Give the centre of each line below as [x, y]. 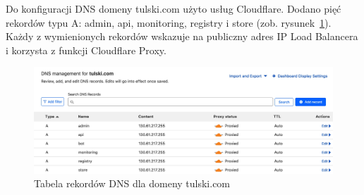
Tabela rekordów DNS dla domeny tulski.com [132, 183]
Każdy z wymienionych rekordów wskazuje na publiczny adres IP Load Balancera [182, 36]
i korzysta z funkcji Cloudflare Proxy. [86, 50]
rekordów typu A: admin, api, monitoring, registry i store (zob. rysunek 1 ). [169, 22]
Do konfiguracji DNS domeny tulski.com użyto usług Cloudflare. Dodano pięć [174, 8]
